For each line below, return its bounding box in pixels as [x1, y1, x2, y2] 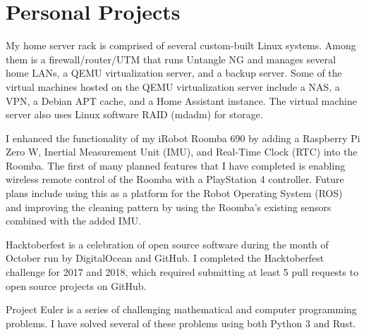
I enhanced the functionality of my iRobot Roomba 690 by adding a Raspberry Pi [6, 130, 360, 145]
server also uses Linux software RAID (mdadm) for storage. [6, 107, 263, 122]
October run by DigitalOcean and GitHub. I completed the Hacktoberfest [6, 251, 324, 265]
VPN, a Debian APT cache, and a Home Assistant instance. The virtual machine [6, 93, 357, 108]
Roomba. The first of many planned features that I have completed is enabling [6, 158, 346, 172]
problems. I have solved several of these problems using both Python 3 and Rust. [6, 315, 356, 330]
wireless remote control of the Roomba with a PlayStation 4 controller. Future [6, 172, 344, 187]
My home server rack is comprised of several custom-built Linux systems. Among [6, 38, 356, 53]
